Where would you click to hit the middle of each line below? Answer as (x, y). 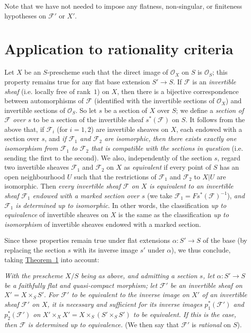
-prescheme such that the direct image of (108, 72)
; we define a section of (210, 110)
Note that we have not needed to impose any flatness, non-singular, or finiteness (123, 6)
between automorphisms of (44, 101)
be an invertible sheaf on (206, 285)
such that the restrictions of (115, 176)
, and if (55, 138)
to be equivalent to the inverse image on (130, 294)
